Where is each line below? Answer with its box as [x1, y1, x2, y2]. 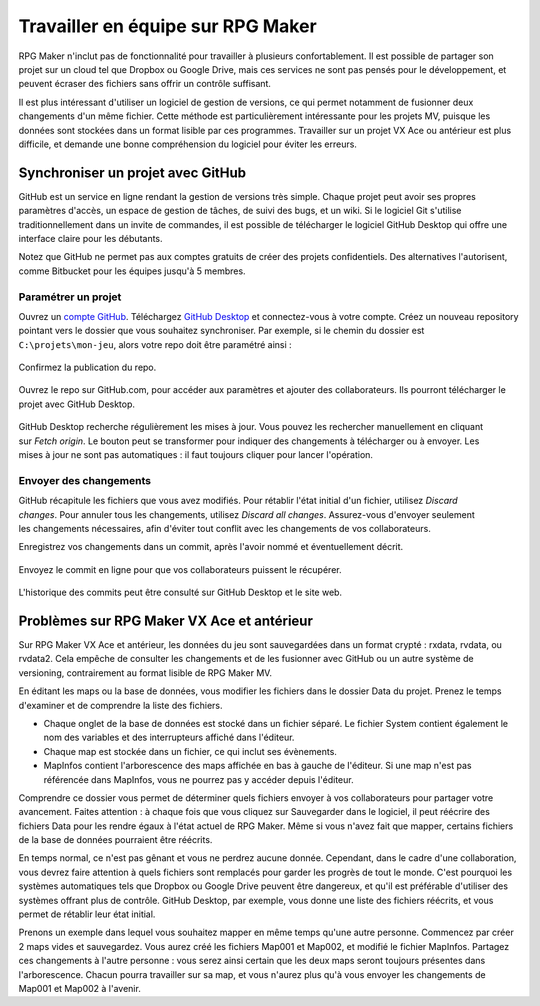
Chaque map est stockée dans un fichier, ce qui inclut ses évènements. [43, 745, 337, 757]
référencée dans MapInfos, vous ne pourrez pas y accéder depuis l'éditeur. [43, 773, 354, 785]
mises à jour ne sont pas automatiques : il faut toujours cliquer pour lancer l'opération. [18, 449, 374, 461]
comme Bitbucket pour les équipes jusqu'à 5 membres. [18, 265, 246, 277]
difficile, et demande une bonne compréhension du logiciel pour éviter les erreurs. [18, 138, 357, 150]
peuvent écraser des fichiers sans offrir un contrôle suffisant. [18, 78, 272, 90]
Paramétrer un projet [18, 290, 122, 304]
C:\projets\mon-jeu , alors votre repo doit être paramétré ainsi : [18, 338, 292, 350]
